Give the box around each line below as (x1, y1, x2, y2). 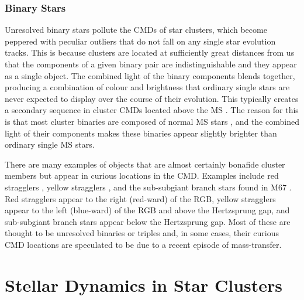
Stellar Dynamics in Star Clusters (5, 272, 283, 296)
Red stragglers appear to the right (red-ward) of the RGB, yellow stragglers (5, 192, 276, 204)
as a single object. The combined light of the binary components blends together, (5, 69, 295, 81)
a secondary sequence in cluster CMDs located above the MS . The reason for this (5, 104, 299, 116)
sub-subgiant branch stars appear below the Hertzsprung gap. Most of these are (5, 215, 291, 227)
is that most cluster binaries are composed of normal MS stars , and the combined (5, 115, 299, 127)
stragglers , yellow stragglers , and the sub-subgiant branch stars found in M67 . (5, 180, 292, 193)
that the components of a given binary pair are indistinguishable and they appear (5, 58, 297, 70)
